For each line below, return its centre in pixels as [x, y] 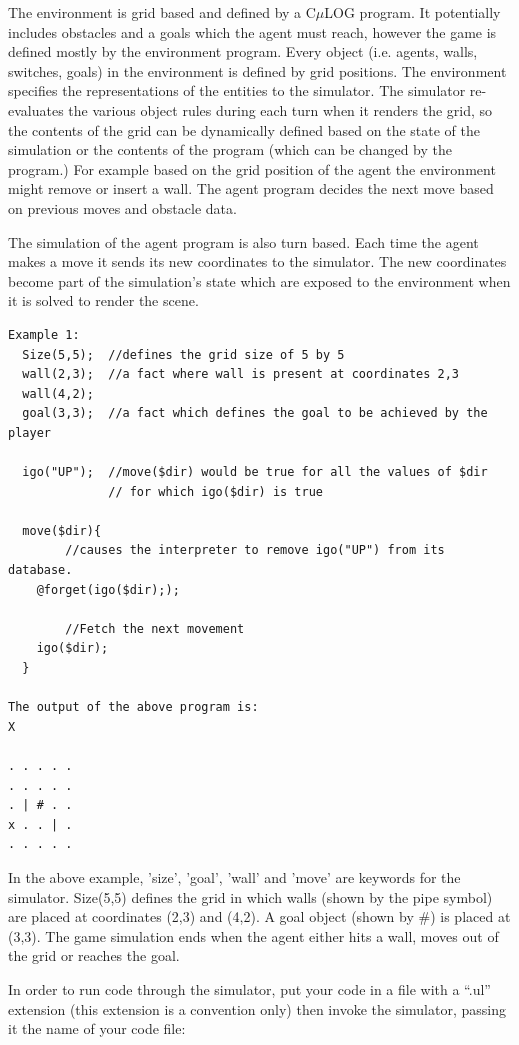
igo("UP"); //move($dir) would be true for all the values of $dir [255, 472]
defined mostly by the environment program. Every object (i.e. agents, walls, [243, 51]
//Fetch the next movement [155, 628]
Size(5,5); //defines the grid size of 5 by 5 [183, 354]
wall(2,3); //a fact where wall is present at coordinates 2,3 [241, 374]
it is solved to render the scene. [103, 300]
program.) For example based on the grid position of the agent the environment [252, 168]
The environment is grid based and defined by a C [162, 12]
